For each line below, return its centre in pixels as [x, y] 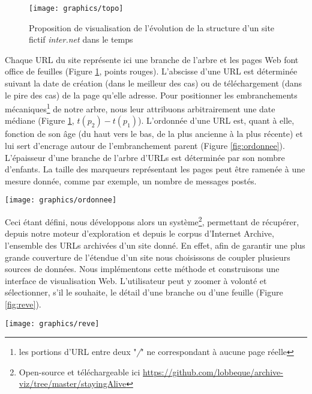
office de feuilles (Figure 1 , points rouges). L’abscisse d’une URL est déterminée [151, 71]
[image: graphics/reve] [52, 323]
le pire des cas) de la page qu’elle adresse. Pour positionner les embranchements [151, 95]
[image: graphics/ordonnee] [61, 200]
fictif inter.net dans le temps [81, 39]
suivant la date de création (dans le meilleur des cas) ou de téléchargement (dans [154, 83]
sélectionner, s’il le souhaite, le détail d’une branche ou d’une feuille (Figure [144, 292]
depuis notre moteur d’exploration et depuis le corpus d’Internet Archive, [139, 233]
